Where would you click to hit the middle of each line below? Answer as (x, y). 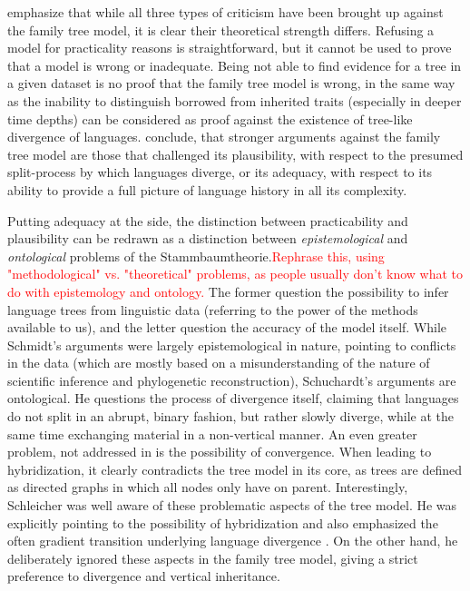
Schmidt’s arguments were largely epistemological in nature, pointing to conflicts (232, 345)
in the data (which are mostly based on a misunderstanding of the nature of (219, 363)
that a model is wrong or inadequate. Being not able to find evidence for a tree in (235, 65)
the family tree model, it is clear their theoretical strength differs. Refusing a (221, 30)
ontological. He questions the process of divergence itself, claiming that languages (233, 398)
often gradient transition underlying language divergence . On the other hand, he (233, 541)
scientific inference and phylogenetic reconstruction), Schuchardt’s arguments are (232, 380)
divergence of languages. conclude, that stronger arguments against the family (224, 137)
